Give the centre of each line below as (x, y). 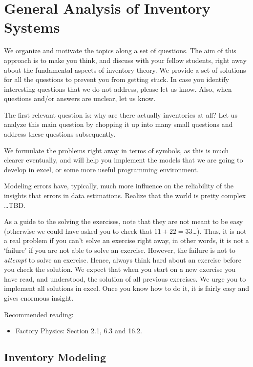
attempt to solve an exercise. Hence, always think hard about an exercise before (123, 259)
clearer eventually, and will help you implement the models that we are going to (124, 160)
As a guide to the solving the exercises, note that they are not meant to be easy (124, 221)
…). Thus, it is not (219, 231)
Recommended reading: (39, 314)
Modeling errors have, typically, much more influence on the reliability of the (119, 186)
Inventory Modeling (55, 357)
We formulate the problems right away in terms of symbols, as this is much (116, 150)
